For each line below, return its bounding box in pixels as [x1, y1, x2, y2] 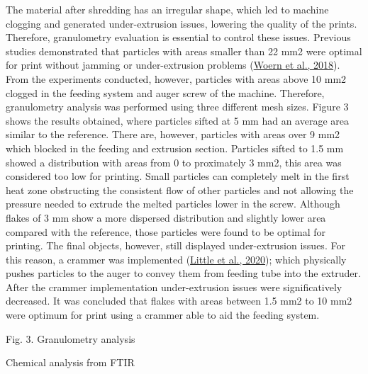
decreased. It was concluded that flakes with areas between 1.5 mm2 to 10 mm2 [6, 293, 352, 308]
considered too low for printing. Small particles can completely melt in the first [6, 169, 350, 183]
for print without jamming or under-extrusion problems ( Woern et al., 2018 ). [6, 57, 340, 72]
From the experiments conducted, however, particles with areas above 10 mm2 [6, 71, 347, 86]
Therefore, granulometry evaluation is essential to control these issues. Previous [6, 30, 351, 45]
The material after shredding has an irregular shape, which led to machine [6, 2, 329, 16]
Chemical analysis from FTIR [6, 355, 135, 370]
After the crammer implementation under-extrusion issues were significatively [6, 279, 342, 294]
